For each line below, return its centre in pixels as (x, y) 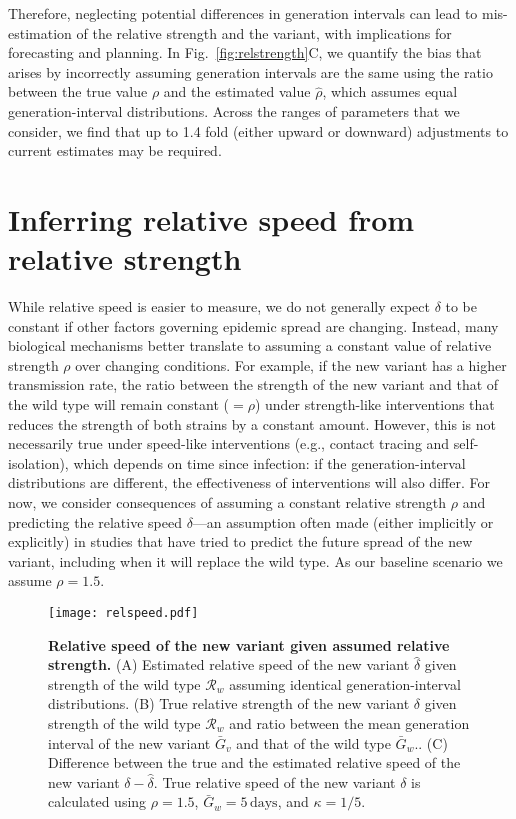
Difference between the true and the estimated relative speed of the (254, 762)
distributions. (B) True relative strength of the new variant (229, 703)
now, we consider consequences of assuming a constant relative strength (227, 502)
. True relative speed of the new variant (274, 781)
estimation (40, 32)
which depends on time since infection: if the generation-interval (269, 462)
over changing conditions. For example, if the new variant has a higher (291, 364)
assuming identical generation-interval (345, 683)
